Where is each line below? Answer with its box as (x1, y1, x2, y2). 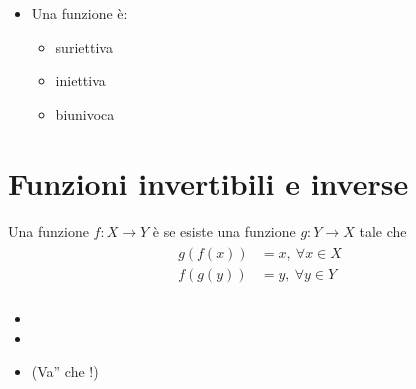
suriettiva (55, 36, 113, 57)
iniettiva (55, 70, 106, 91)
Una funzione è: (31, 3, 128, 23)
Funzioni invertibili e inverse (8, 162, 409, 203)
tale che (359, 220, 407, 241)
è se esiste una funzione (152, 220, 296, 241)
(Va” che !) (31, 361, 99, 382)
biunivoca (55, 103, 115, 124)
